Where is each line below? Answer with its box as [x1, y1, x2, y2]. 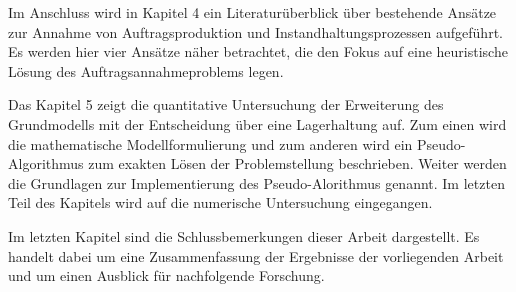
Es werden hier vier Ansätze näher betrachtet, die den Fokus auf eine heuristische [8, 41, 508, 62]
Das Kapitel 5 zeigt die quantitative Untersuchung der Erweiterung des [8, 94, 444, 115]
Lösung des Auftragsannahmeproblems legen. [8, 60, 284, 81]
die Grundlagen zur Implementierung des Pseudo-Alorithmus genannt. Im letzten [8, 172, 505, 193]
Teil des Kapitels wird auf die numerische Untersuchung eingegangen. [8, 192, 433, 213]
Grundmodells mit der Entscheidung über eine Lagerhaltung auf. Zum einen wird [8, 113, 507, 134]
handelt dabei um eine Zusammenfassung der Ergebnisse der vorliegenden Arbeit [8, 245, 504, 266]
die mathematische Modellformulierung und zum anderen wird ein [8, 133, 413, 154]
